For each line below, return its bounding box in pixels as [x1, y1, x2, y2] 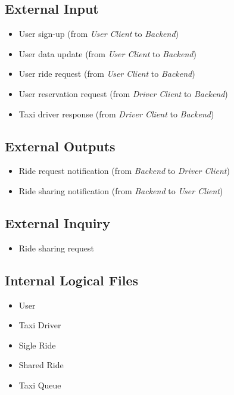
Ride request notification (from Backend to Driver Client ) [18, 164, 230, 177]
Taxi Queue [18, 378, 61, 391]
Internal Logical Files [5, 270, 139, 289]
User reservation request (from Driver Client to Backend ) [18, 87, 228, 99]
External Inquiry [5, 213, 111, 232]
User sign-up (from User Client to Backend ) [18, 27, 179, 40]
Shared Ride [18, 359, 64, 371]
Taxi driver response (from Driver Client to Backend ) [18, 107, 214, 120]
